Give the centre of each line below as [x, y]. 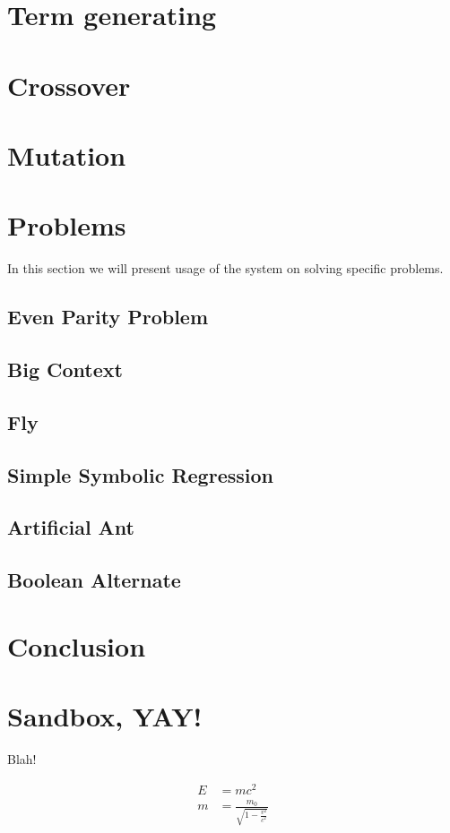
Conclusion [77, 645]
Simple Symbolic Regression [140, 474]
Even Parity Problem [108, 317]
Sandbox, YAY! [105, 716]
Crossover [69, 85]
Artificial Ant [71, 527]
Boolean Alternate [94, 580]
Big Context [65, 369]
